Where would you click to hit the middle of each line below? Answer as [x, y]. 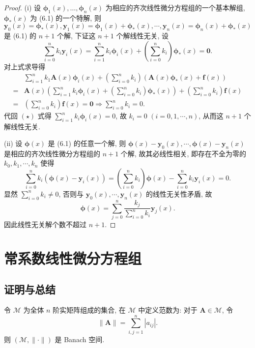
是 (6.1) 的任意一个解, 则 [87, 143]
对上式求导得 [25, 66]
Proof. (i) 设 [22, 7]
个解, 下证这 [76, 36]
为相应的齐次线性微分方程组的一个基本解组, [175, 7]
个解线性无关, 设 [142, 36]
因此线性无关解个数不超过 [45, 224]
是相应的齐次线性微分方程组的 [52, 153]
